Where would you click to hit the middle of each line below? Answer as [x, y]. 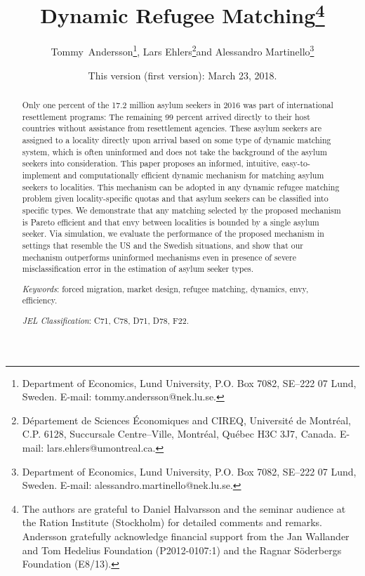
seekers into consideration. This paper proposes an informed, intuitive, [151, 163]
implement [41, 175]
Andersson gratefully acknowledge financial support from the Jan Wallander [186, 536]
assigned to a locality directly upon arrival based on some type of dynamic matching [177, 140]
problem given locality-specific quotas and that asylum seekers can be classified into [175, 198]
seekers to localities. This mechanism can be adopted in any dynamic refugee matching [181, 186]
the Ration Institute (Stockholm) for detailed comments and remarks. [172, 522]
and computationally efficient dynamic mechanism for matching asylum [194, 175]
